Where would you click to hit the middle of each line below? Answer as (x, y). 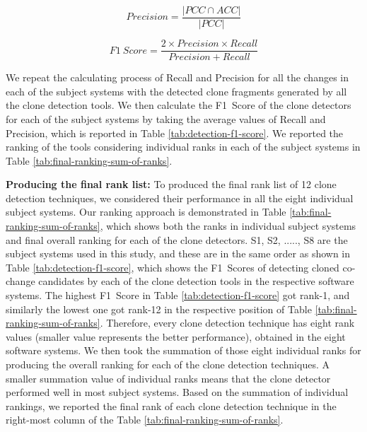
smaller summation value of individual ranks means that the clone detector (168, 378)
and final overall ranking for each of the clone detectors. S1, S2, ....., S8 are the (177, 239)
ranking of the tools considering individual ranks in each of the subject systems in (183, 147)
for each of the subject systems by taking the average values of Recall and (166, 118)
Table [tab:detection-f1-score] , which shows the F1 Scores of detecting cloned (173, 267)
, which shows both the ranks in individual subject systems (228, 226)
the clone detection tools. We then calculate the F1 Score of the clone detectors (179, 105)
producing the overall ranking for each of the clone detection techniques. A (168, 364)
